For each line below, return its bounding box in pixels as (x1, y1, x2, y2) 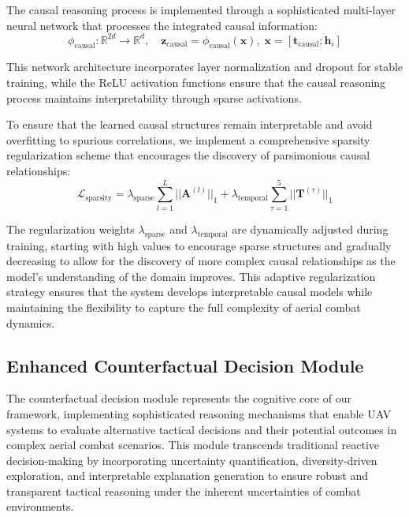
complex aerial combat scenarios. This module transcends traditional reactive (6, 436, 380, 453)
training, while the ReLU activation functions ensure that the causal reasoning (6, 74, 386, 91)
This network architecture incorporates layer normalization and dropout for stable (6, 58, 403, 75)
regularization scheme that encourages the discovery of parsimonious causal (6, 147, 370, 163)
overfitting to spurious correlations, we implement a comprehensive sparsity (6, 131, 370, 148)
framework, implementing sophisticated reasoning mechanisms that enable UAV (6, 405, 392, 421)
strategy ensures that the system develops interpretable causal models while (6, 283, 373, 300)
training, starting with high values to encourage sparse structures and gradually (6, 237, 392, 253)
